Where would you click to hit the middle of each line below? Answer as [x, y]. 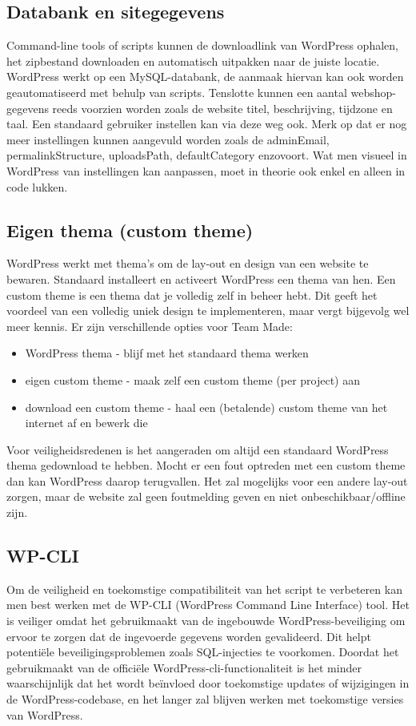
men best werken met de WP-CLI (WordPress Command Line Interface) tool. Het [208, 605]
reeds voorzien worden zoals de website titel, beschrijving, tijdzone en [222, 108]
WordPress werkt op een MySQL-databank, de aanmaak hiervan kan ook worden [205, 77]
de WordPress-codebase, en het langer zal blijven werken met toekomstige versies [205, 699]
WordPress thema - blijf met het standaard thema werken [167, 353]
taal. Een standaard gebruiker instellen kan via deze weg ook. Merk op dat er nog [207, 124]
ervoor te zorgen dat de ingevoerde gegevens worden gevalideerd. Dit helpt [189, 636]
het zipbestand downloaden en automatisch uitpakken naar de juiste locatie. [193, 60]
